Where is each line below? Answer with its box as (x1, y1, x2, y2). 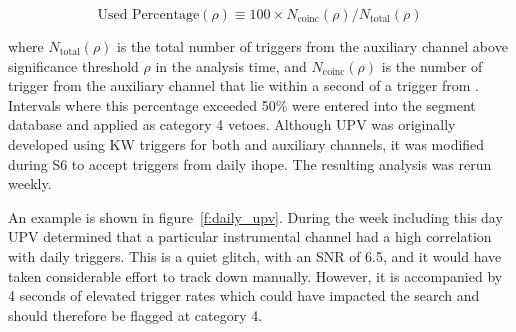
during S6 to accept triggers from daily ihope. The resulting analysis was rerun (8, 153, 492, 174)
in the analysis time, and (155, 55, 307, 76)
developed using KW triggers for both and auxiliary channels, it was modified (8, 133, 485, 154)
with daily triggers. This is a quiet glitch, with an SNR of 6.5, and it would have (8, 245, 502, 266)
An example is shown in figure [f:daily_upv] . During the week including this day (8, 206, 503, 227)
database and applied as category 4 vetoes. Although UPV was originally (8, 114, 456, 135)
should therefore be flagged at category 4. (8, 304, 263, 325)
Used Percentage (97, 8, 200, 22)
